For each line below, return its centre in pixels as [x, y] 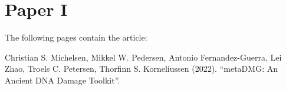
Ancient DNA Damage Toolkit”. [63, 80]
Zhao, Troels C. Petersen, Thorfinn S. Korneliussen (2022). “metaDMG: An [141, 69]
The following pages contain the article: [76, 37]
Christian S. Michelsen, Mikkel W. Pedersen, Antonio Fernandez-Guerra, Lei [143, 57]
